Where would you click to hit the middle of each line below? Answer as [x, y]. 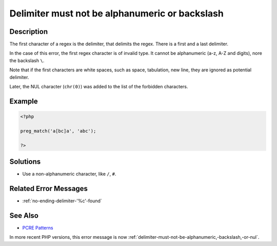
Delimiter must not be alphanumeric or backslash [117, 13]
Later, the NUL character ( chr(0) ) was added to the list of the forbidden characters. [99, 87]
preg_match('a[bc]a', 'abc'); [58, 131]
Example [24, 101]
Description [29, 32]
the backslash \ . [27, 60]
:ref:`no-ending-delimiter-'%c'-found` [62, 201]
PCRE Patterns [38, 228]
